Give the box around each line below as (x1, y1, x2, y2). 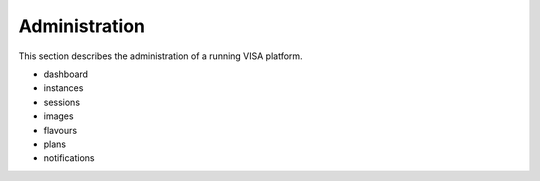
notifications (43, 152, 95, 164)
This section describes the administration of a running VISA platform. (18, 50, 304, 62)
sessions (43, 96, 80, 108)
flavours (43, 124, 78, 136)
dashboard (43, 68, 89, 80)
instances (43, 82, 84, 94)
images (43, 110, 74, 122)
